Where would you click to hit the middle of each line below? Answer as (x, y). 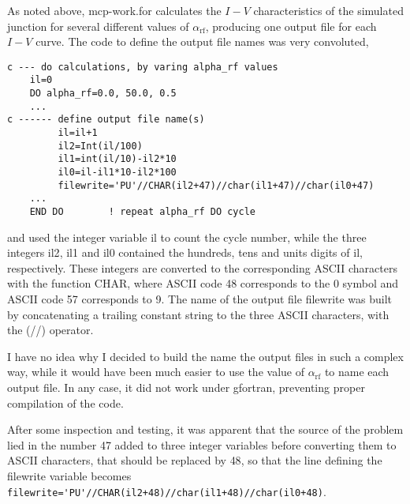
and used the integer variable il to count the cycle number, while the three (187, 237)
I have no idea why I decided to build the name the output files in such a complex (205, 356)
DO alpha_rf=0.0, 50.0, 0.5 (103, 94)
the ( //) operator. (50, 330)
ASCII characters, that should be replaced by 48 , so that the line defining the (195, 460)
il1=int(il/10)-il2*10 (117, 159)
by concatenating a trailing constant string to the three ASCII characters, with (198, 314)
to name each (357, 372)
